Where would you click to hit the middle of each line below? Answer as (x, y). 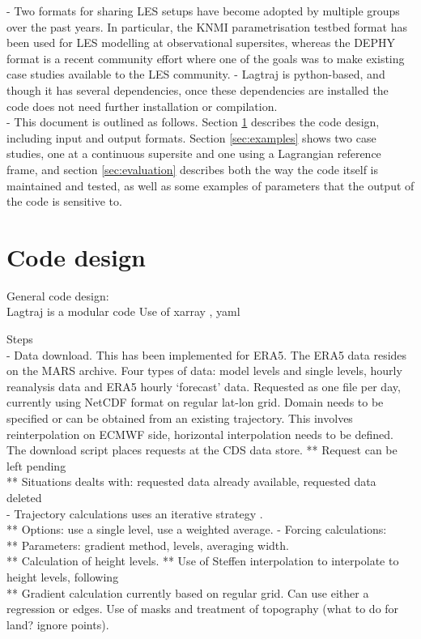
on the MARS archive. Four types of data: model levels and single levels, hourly (204, 371)
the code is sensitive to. (64, 201)
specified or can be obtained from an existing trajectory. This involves (180, 418)
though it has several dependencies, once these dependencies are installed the (198, 89)
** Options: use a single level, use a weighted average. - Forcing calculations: (197, 529)
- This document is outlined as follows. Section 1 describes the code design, (193, 122)
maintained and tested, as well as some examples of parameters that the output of (210, 185)
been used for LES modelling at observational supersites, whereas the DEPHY (201, 43)
